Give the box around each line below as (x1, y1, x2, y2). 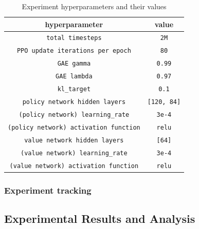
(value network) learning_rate (21, 149, 128, 157)
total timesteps (46, 34, 102, 42)
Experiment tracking (4, 183, 92, 196)
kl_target (57, 86, 91, 93)
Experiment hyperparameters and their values (22, 1, 167, 11)
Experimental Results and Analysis (4, 210, 195, 226)
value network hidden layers (24, 136, 124, 144)
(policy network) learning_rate (19, 111, 130, 118)
